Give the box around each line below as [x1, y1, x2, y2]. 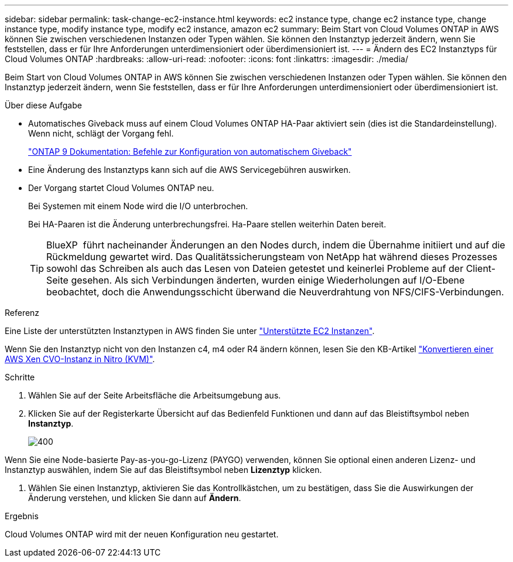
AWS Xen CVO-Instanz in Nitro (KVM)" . [5, 354, 155, 364]
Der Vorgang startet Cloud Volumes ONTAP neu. [28, 183, 214, 193]
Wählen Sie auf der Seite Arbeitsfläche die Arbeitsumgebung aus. [28, 390, 281, 400]
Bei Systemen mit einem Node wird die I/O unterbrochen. [28, 201, 248, 211]
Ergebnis [5, 511, 39, 521]
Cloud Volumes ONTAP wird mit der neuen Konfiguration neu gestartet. [5, 529, 279, 539]
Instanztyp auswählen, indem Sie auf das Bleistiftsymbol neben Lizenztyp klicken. [5, 465, 322, 475]
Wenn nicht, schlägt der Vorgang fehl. [28, 128, 174, 138]
